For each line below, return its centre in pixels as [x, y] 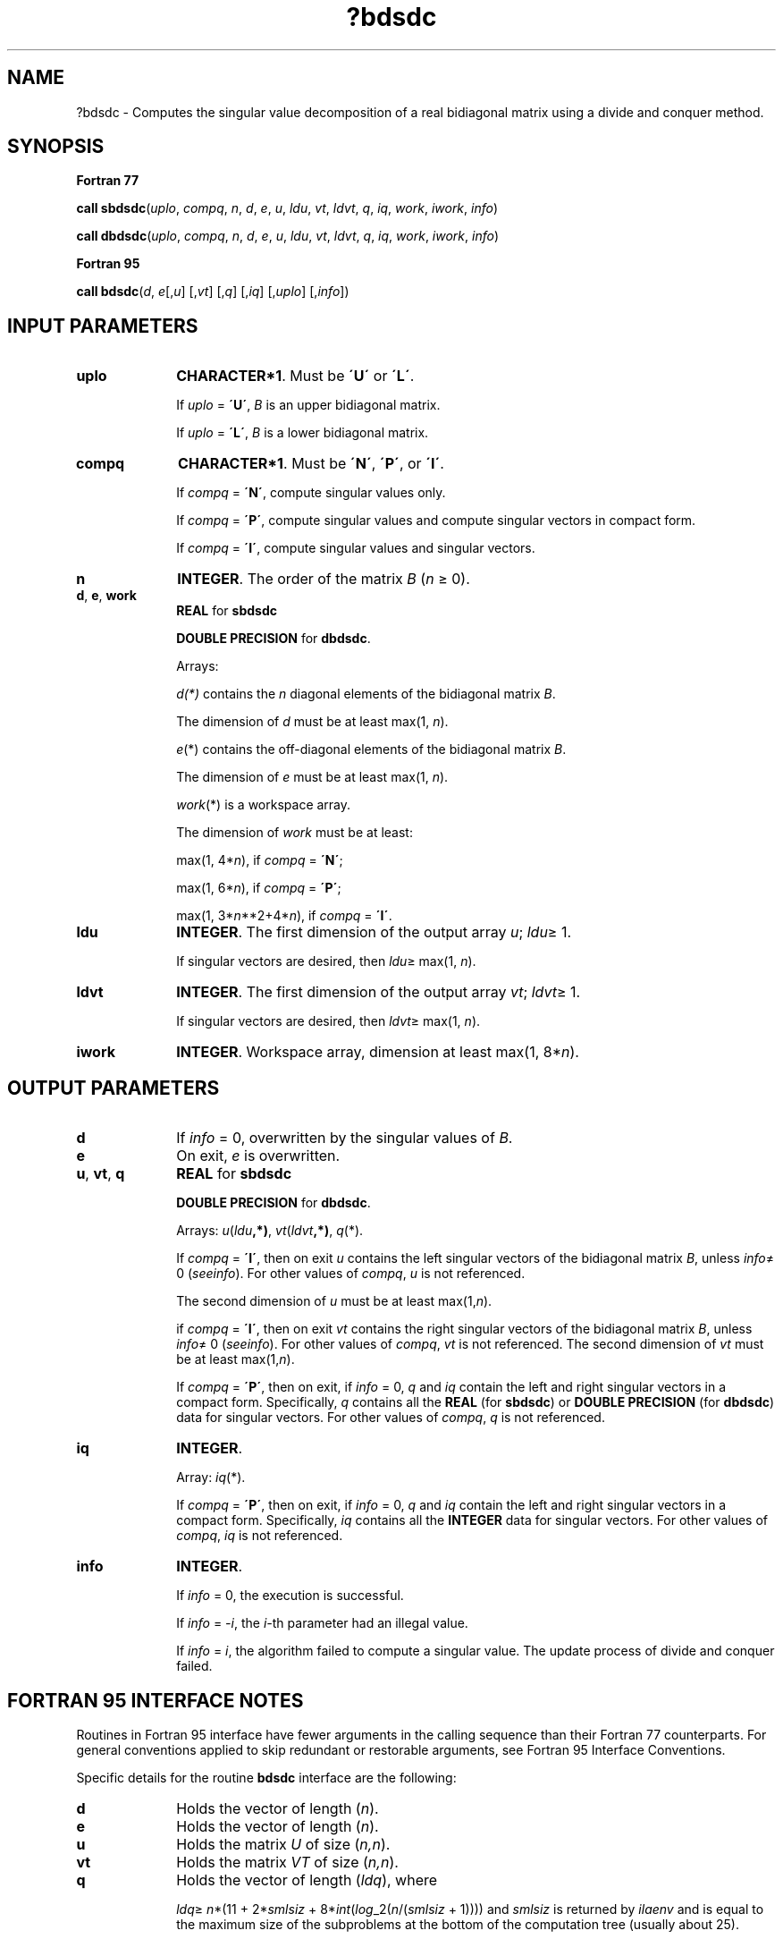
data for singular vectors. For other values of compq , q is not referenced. [391, 1418]
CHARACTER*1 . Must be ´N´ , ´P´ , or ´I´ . [311, 464]
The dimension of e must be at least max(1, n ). [312, 777]
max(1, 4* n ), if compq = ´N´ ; [260, 860]
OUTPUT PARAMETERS [114, 1088]
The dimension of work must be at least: [295, 833]
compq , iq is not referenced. [260, 1536]
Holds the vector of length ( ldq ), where [307, 1880]
